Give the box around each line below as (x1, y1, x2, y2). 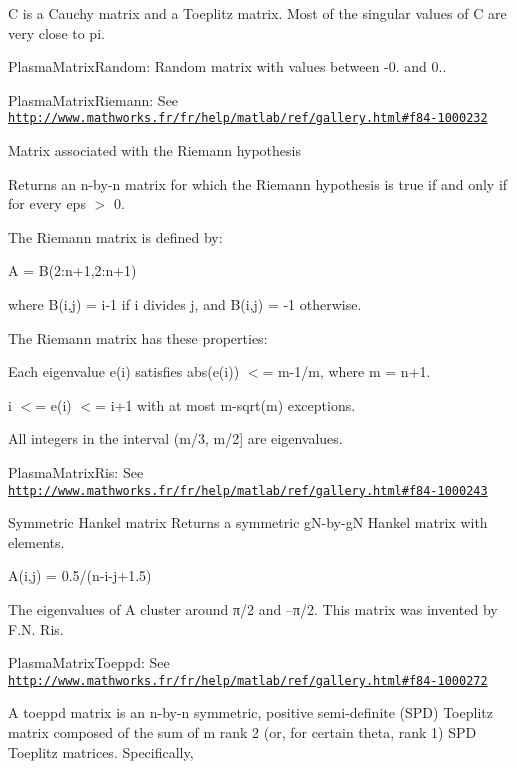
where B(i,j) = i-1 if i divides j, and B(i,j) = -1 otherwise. (8, 294, 362, 314)
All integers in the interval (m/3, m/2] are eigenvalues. (8, 428, 343, 449)
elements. (8, 531, 65, 552)
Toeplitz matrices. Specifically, (8, 741, 194, 762)
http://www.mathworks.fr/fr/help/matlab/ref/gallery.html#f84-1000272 (8, 673, 488, 688)
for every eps (8, 193, 86, 214)
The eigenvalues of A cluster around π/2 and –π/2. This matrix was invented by (8, 599, 498, 619)
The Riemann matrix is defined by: (8, 226, 223, 247)
